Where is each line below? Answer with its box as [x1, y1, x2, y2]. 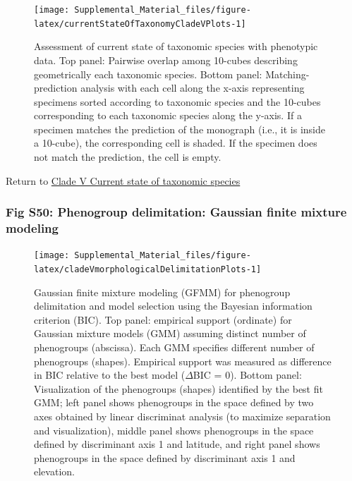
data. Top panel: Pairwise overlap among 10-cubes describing [34, 52, 298, 67]
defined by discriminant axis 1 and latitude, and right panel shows [34, 437, 320, 451]
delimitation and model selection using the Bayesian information [34, 298, 312, 313]
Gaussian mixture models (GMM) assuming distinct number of [34, 326, 306, 341]
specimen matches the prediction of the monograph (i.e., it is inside [34, 121, 325, 136]
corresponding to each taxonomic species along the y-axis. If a [34, 108, 302, 123]
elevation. [34, 464, 75, 479]
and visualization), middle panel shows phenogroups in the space [34, 422, 314, 437]
